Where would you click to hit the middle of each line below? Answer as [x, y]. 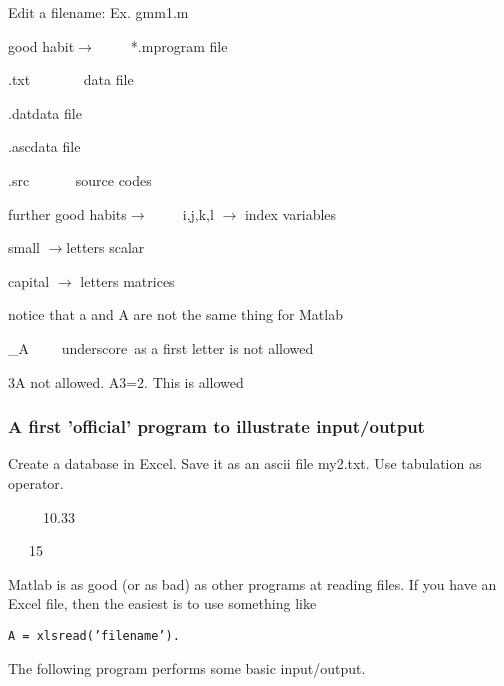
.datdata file [45, 112]
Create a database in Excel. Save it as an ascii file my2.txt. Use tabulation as [245, 463]
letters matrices [127, 280]
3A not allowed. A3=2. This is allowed [126, 381]
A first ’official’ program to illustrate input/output [216, 426]
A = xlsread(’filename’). [94, 635]
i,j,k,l [198, 213]
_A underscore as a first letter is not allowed [161, 347]
